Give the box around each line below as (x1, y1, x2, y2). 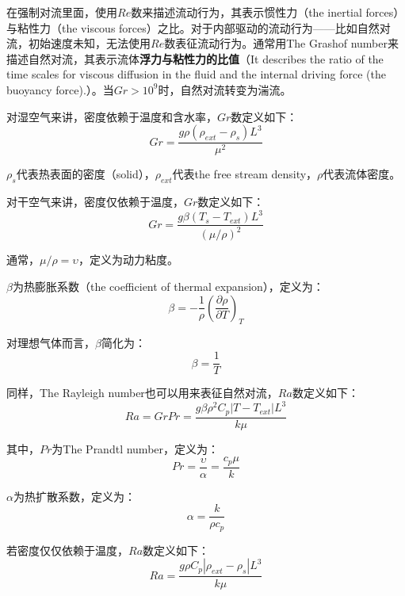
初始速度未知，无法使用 (28, 35, 151, 52)
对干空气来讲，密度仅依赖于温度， (6, 193, 184, 209)
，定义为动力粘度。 (78, 251, 178, 268)
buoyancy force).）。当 (6, 81, 114, 97)
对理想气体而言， (6, 334, 95, 351)
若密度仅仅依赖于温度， (6, 541, 128, 558)
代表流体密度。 (323, 166, 401, 182)
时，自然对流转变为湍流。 (158, 81, 292, 97)
